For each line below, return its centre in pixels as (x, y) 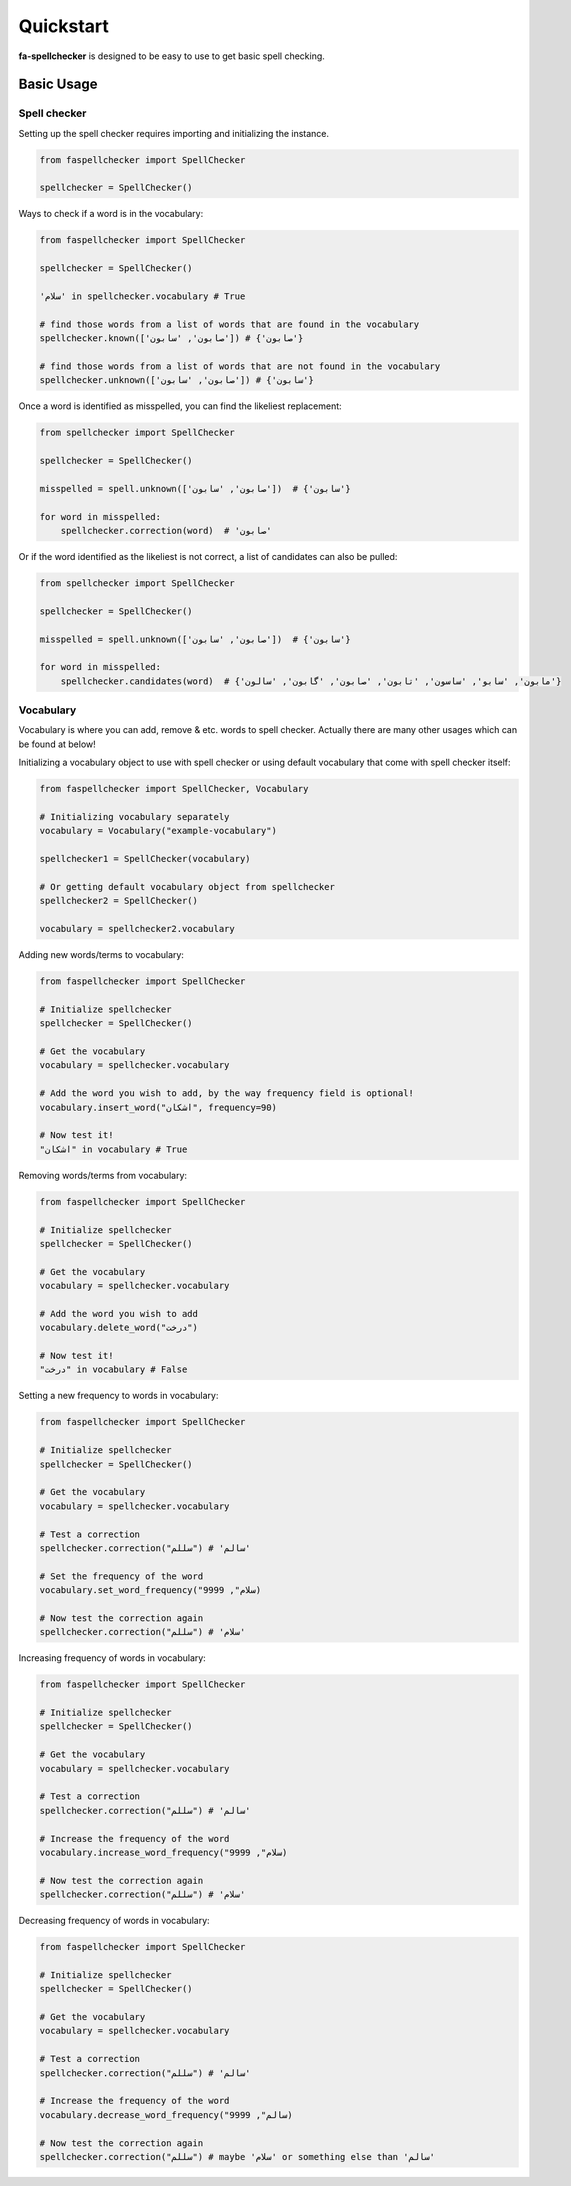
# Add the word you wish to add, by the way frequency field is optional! (227, 1093)
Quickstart (64, 26)
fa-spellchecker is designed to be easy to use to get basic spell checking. (171, 56)
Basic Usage (58, 84)
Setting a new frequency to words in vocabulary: (118, 1396)
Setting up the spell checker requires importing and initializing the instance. (174, 133)
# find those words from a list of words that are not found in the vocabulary (240, 366)
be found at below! (57, 744)
